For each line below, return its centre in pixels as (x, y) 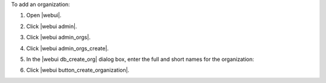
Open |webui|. (44, 16)
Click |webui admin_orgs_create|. (67, 48)
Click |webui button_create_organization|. (78, 70)
